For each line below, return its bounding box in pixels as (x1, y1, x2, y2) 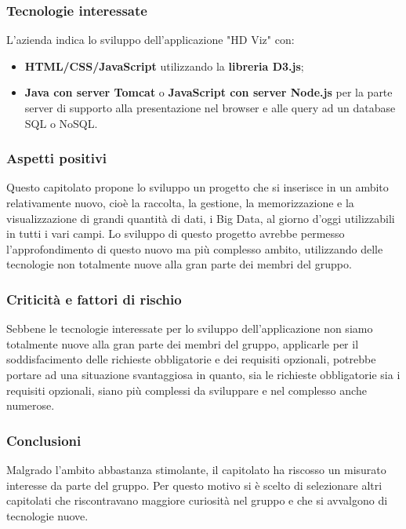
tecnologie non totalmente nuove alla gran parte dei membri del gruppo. (6, 256, 352, 272)
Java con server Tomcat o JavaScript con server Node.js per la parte (24, 84, 393, 100)
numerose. (6, 397, 55, 414)
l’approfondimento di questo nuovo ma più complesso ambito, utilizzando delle (6, 240, 383, 257)
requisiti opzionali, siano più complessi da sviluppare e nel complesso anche (6, 381, 367, 398)
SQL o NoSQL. (24, 115, 98, 131)
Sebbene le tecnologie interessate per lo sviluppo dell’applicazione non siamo (6, 320, 373, 337)
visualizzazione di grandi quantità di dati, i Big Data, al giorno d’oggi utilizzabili (6, 210, 395, 226)
